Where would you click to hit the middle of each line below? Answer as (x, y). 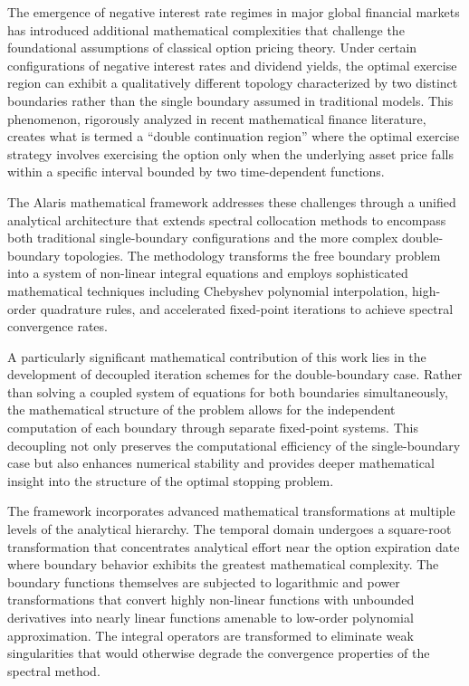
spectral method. (54, 670)
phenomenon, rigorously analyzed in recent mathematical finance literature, (217, 118)
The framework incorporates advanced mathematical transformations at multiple (231, 511)
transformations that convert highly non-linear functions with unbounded (211, 600)
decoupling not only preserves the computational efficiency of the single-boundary (234, 445)
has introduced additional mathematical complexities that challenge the (206, 29)
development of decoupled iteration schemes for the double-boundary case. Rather (235, 374)
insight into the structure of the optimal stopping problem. (171, 480)
